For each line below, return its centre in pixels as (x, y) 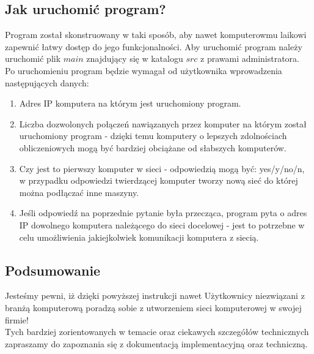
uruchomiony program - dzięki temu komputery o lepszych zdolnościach (153, 136)
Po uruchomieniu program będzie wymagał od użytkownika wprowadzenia (144, 70)
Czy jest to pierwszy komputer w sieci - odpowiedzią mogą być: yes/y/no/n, (162, 168)
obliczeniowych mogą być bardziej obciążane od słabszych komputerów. (153, 147)
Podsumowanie (53, 270)
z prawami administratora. (250, 58)
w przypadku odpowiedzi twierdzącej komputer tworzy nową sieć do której (159, 180)
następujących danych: (47, 82)
